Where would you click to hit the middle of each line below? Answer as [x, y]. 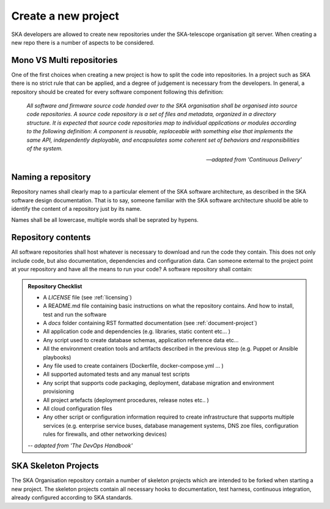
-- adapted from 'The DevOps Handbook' [80, 445]
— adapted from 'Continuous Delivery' [254, 159]
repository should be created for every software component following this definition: [118, 92]
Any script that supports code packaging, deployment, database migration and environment [159, 383]
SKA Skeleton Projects [55, 466]
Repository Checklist [55, 286]
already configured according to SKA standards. [72, 497]
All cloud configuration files [78, 408]
